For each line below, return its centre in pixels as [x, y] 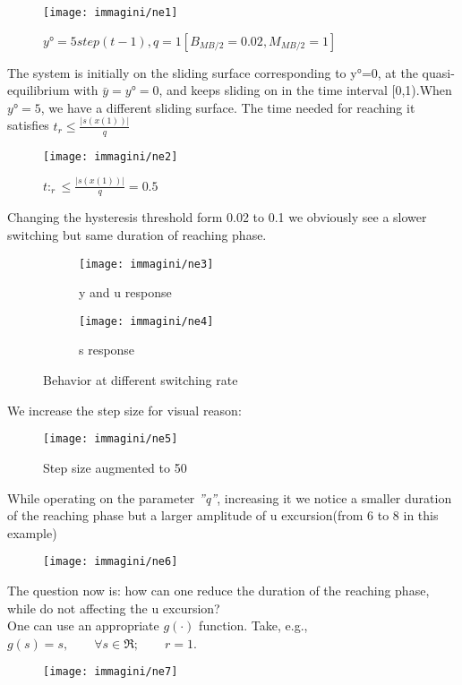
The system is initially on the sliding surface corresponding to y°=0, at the [213, 72]
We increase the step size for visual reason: [124, 410]
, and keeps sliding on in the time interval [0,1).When [305, 90]
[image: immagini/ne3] [146, 264]
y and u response [125, 292]
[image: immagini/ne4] [146, 321]
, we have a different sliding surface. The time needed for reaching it [228, 107]
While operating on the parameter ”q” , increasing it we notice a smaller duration [230, 497]
